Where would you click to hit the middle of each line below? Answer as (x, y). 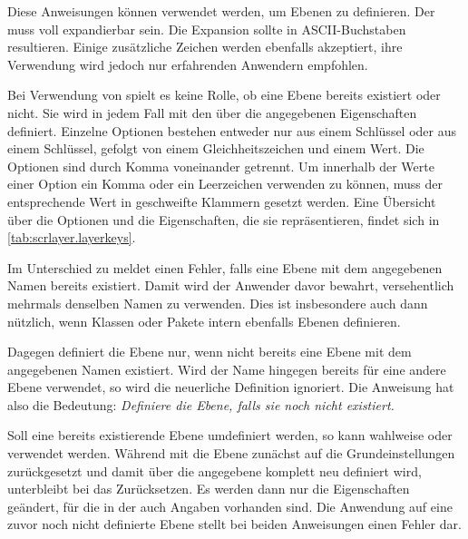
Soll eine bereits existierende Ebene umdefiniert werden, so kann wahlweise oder (230, 435)
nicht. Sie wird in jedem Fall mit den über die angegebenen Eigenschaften (212, 112)
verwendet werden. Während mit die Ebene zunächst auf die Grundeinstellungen (231, 453)
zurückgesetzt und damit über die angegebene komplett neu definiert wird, (214, 470)
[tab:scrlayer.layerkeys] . (72, 237)
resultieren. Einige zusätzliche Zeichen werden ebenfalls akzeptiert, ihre (205, 47)
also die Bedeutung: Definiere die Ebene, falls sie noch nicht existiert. (201, 404)
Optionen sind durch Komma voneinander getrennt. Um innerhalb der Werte (221, 166)
